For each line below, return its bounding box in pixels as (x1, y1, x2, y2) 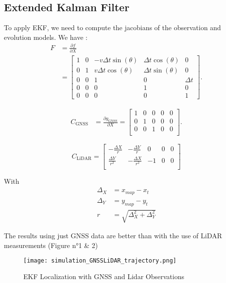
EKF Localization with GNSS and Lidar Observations (23, 271, 184, 282)
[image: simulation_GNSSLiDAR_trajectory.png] (23, 257, 176, 265)
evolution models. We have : (4, 32, 87, 42)
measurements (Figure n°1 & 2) (4, 240, 98, 250)
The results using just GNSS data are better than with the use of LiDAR (4, 230, 222, 241)
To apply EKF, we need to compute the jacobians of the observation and (4, 22, 221, 33)
